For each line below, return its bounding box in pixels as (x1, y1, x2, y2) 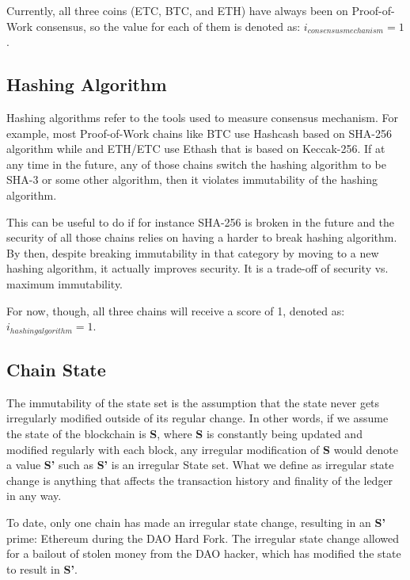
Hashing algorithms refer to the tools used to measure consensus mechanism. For (6, 109, 398, 125)
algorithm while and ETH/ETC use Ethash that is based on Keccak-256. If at (6, 140, 385, 157)
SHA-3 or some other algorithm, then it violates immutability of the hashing (6, 171, 378, 188)
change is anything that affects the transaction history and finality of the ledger (6, 471, 393, 488)
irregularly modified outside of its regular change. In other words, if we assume (6, 410, 389, 426)
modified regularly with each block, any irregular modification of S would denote (6, 441, 398, 457)
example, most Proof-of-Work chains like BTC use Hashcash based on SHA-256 (6, 124, 393, 141)
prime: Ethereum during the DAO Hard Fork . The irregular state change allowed (6, 529, 400, 546)
